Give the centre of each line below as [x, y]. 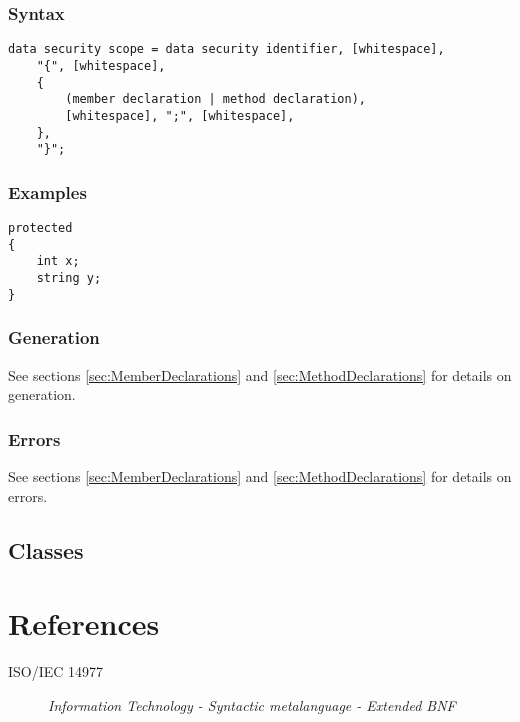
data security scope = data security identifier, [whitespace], [226, 49]
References [84, 623]
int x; [58, 261]
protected [40, 228]
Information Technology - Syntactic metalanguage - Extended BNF [252, 704]
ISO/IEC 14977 [56, 671]
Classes [46, 549]
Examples [47, 191]
